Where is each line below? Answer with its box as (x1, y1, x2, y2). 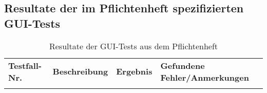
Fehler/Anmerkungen (160, 71, 249, 83)
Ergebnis (116, 65, 152, 78)
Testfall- (8, 59, 42, 71)
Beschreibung (52, 65, 108, 78)
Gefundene (160, 59, 205, 71)
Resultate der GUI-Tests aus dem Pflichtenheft (49, 40, 218, 52)
